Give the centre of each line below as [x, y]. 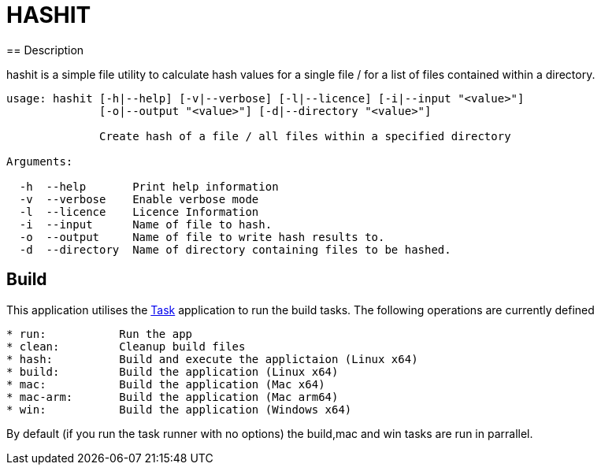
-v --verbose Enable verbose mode [139, 199]
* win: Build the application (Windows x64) [179, 409]
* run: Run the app [100, 334]
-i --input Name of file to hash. [146, 224]
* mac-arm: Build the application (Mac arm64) [173, 397]
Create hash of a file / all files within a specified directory [305, 136]
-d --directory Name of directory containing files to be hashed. [235, 249]
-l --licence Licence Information [139, 211]
